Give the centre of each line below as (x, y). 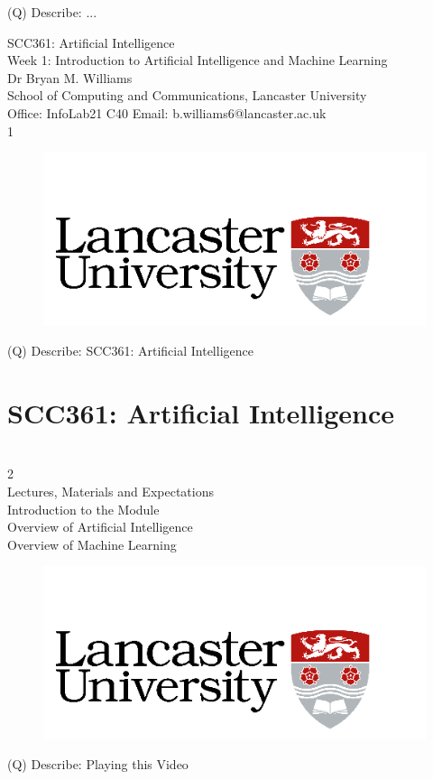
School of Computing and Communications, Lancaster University (187, 95)
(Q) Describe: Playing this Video (98, 764)
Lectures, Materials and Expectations (111, 492)
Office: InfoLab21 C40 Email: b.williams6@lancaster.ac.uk (167, 112)
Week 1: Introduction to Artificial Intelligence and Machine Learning (198, 60)
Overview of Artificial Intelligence (100, 527)
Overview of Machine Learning (92, 544)
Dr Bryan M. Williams (70, 77)
